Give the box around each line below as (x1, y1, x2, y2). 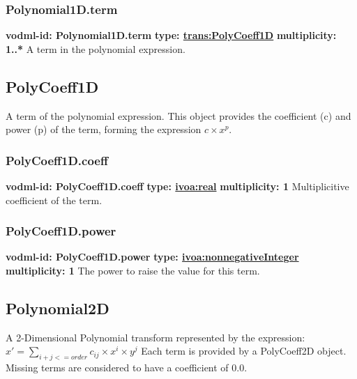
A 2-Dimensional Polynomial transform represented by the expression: (6, 330, 305, 344)
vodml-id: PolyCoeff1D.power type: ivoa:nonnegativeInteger (6, 249, 299, 264)
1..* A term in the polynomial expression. (6, 41, 185, 56)
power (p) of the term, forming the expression (6, 122, 202, 137)
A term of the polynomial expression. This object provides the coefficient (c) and (6, 108, 351, 123)
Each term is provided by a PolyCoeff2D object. (141, 343, 347, 358)
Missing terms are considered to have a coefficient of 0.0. (6, 360, 248, 375)
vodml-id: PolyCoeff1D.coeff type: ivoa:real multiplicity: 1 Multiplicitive (6, 179, 349, 194)
